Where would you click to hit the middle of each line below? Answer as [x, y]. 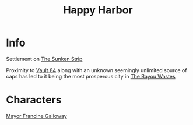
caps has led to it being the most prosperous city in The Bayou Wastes [91, 76]
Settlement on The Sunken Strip [44, 59]
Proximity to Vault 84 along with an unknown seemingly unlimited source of [96, 70]
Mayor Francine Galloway [36, 116]
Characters [34, 100]
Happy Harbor [98, 10]
